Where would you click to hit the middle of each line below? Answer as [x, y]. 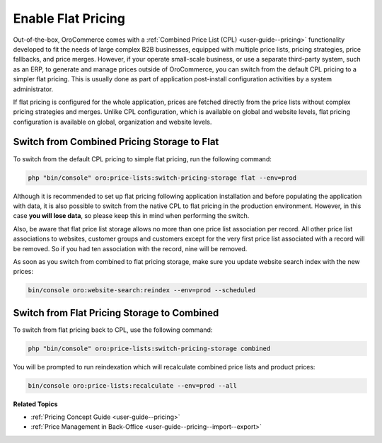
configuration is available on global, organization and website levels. [112, 122]
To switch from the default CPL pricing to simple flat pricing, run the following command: [142, 159]
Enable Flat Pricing [69, 18]
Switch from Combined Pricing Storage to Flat [116, 142]
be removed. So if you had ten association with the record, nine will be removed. [130, 248]
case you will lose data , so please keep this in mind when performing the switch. [131, 216]
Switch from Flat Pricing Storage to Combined [116, 312]
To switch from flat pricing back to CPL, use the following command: [113, 330]
